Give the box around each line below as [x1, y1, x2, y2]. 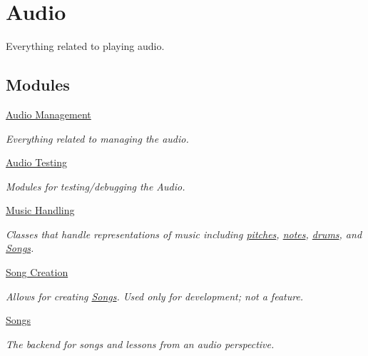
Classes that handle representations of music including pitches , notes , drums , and [6, 226, 362, 241]
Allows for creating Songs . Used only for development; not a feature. [6, 288, 304, 303]
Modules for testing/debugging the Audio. [6, 178, 185, 193]
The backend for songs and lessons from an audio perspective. [6, 336, 275, 351]
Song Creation [6, 265, 68, 280]
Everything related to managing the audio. [6, 131, 189, 146]
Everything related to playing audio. [6, 39, 165, 54]
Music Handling [6, 203, 75, 218]
